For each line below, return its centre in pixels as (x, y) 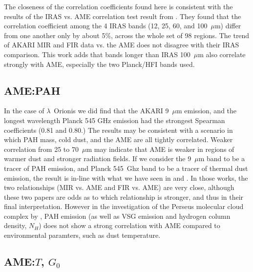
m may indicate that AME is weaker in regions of (160, 149)
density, (15, 225)
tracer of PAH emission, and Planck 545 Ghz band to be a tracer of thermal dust (126, 168)
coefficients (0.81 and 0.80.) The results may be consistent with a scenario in (118, 130)
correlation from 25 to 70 (41, 149)
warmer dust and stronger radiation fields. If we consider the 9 (98, 158)
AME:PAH (32, 90)
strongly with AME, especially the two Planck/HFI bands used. (99, 64)
